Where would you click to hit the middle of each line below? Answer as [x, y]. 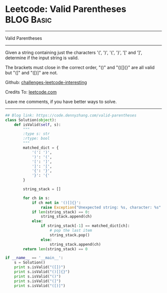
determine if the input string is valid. [42, 58]
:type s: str [37, 134]
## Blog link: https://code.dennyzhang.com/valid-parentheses [71, 115]
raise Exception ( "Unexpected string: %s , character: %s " [101, 207]
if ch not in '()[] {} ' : [56, 202]
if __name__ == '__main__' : [34, 258]
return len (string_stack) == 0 [55, 249]
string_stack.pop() [70, 235]
